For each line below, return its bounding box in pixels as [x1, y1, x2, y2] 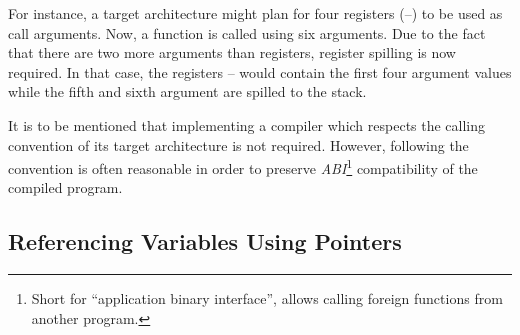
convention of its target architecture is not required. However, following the [8, 134, 469, 155]
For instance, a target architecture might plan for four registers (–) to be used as [8, 3, 503, 23]
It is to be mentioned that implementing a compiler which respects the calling [8, 114, 486, 135]
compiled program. [8, 177, 123, 198]
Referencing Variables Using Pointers [8, 226, 402, 257]
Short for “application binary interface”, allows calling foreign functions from [31, 288, 503, 309]
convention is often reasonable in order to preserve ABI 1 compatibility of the [8, 155, 478, 178]
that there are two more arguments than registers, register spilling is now [8, 42, 456, 63]
